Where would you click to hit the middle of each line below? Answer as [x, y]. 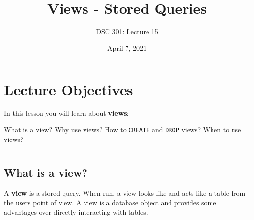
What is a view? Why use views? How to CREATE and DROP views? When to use [123, 129]
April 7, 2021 [127, 48]
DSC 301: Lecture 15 [127, 31]
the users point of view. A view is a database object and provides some [110, 202]
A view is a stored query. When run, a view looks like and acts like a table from [125, 193]
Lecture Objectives [69, 90]
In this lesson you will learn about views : [66, 113]
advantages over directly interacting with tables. [76, 212]
